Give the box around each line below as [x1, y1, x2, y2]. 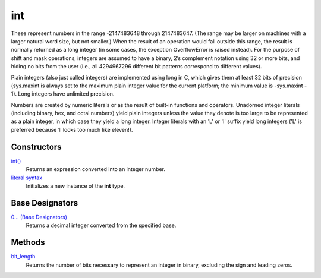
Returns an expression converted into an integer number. [26, 166, 166, 173]
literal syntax [11, 174, 43, 181]
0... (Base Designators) [11, 213, 68, 220]
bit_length [11, 253, 36, 260]
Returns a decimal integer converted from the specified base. [26, 222, 177, 229]
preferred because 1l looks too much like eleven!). [11, 126, 133, 133]
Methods [11, 238, 45, 248]
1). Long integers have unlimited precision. [11, 90, 115, 97]
